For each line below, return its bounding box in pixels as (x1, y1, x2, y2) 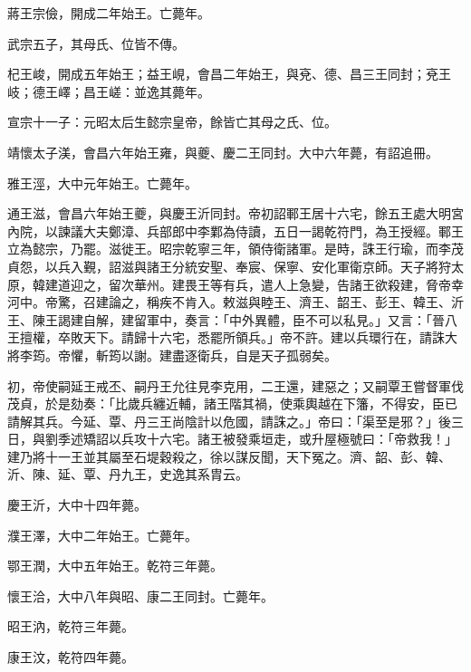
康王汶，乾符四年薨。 (7, 648, 134, 667)
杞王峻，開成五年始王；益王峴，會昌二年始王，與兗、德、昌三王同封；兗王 (7, 64, 451, 83)
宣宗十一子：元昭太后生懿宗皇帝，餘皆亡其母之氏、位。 (7, 112, 337, 131)
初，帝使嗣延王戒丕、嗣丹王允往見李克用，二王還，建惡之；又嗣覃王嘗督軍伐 (7, 376, 464, 395)
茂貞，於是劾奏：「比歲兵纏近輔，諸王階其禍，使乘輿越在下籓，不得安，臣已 (7, 394, 457, 413)
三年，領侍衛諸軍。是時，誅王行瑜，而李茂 (209, 239, 464, 258)
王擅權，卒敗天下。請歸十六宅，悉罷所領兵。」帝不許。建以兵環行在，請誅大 (7, 328, 457, 347)
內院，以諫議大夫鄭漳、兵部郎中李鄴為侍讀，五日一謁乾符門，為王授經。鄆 (7, 221, 451, 240)
